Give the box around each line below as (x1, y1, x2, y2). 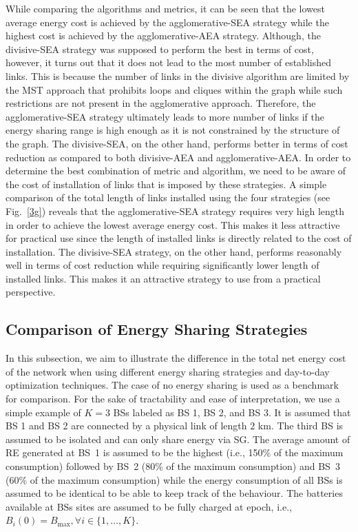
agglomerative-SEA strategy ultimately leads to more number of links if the (6, 109, 324, 123)
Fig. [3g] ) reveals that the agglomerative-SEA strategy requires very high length (6, 203, 345, 218)
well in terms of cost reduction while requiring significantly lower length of (6, 258, 319, 272)
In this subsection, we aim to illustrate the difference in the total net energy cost (6, 351, 346, 365)
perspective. (6, 285, 56, 299)
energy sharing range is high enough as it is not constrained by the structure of (6, 123, 340, 137)
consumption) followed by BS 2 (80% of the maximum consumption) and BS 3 (6, 459, 340, 473)
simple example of (6, 405, 81, 419)
